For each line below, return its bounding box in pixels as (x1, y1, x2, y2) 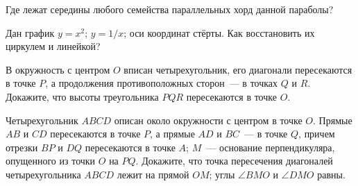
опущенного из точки (6, 153, 96, 168)
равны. (317, 167, 346, 181)
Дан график (6, 25, 55, 40)
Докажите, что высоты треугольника (6, 89, 159, 103)
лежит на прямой (117, 167, 189, 181)
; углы (209, 167, 235, 181)
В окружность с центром (6, 62, 110, 76)
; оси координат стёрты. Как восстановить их (123, 25, 315, 40)
